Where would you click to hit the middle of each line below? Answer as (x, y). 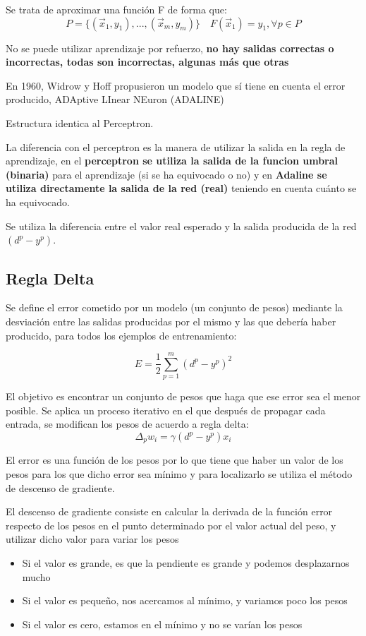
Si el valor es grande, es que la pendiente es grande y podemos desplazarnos (186, 563)
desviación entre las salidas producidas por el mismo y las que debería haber (171, 321)
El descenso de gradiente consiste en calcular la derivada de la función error (169, 511)
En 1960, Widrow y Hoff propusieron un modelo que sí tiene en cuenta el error (176, 85)
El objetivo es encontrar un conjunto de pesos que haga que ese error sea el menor (183, 396)
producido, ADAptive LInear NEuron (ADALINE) (115, 99)
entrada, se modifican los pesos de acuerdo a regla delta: (127, 424)
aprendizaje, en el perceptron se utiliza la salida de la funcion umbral (172, 161)
